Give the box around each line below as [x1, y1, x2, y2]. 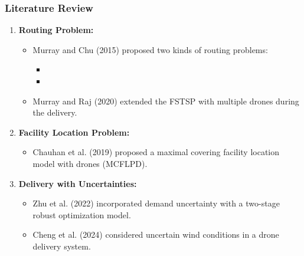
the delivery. [32, 106, 77, 119]
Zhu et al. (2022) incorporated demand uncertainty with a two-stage [32, 197, 280, 209]
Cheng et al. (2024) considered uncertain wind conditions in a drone [32, 228, 279, 241]
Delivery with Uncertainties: [18, 177, 137, 189]
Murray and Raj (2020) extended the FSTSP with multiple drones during [32, 94, 299, 107]
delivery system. [32, 239, 91, 252]
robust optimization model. [32, 208, 131, 221]
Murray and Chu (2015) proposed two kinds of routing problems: [32, 43, 268, 55]
